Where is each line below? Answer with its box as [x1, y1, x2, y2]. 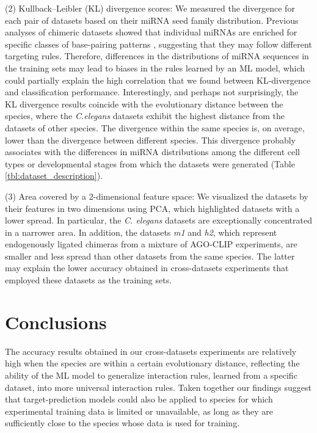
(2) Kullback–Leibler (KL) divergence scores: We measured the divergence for [5, 2, 295, 14]
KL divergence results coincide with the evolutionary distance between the [5, 97, 283, 110]
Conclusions [5, 309, 107, 334]
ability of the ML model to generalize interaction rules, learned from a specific [5, 368, 297, 381]
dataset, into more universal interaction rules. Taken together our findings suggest [5, 380, 312, 393]
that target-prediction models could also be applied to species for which [5, 393, 273, 406]
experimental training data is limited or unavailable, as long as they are [5, 404, 274, 417]
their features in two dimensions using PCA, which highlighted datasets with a [5, 202, 300, 214]
